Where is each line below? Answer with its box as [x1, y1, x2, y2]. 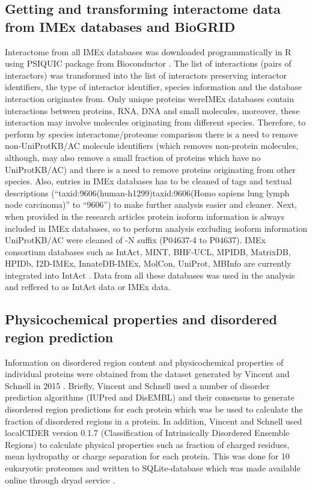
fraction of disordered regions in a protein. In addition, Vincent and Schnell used [5, 414, 302, 427]
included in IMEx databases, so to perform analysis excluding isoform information [5, 222, 307, 234]
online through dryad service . [5, 473, 115, 486]
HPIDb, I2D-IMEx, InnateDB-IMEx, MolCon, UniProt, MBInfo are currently [5, 257, 292, 270]
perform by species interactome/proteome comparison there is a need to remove [5, 127, 298, 140]
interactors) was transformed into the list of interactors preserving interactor [5, 68, 287, 81]
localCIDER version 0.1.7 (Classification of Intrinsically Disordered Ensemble [5, 426, 290, 439]
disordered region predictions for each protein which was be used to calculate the [5, 403, 303, 416]
